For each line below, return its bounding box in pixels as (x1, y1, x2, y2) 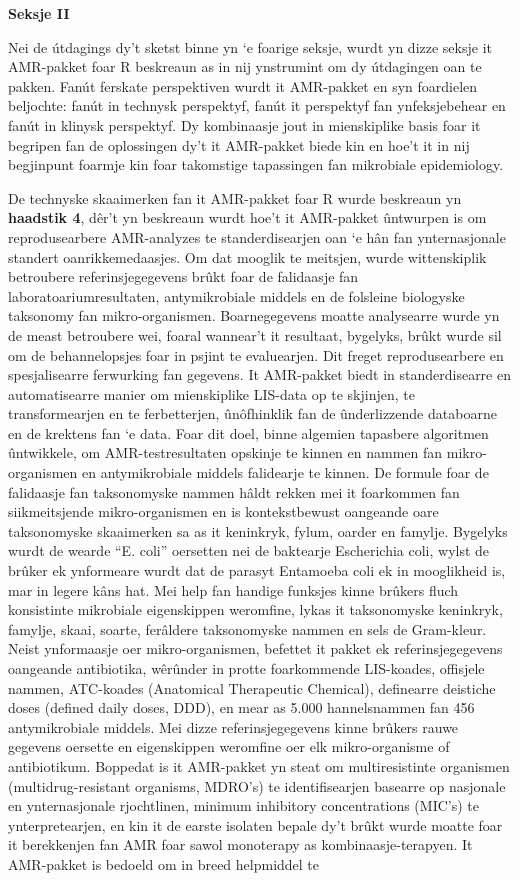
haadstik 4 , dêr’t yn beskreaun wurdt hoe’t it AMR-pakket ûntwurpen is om (8, 207, 487, 228)
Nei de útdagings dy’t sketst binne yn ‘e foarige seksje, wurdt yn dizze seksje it (8, 36, 492, 57)
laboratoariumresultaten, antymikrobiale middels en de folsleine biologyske (8, 285, 465, 306)
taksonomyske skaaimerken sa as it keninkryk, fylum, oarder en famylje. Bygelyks (8, 520, 508, 541)
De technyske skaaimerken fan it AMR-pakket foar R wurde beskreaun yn (8, 187, 462, 208)
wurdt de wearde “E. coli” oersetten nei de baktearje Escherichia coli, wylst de (8, 540, 490, 561)
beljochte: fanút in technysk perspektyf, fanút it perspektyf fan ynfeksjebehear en (8, 95, 506, 116)
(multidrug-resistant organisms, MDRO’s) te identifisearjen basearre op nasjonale (8, 775, 506, 796)
